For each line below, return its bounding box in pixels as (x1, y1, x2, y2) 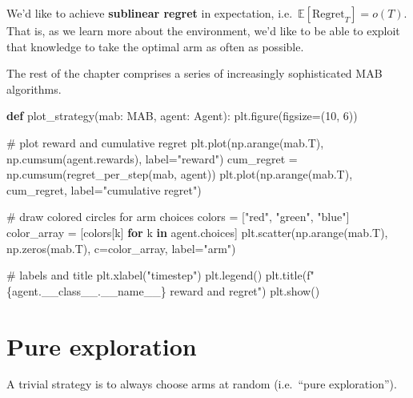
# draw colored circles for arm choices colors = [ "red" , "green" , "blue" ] (6, 208, 350, 225)
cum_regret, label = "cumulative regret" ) (6, 181, 202, 198)
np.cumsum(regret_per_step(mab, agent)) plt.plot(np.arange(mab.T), (6, 166, 353, 183)
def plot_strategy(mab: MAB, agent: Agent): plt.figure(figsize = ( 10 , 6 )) (6, 107, 358, 124)
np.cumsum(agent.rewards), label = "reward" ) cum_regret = (6, 150, 298, 167)
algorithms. (6, 80, 62, 97)
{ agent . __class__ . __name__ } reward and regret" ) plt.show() (6, 282, 320, 299)
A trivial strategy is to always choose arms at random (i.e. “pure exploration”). (6, 376, 397, 392)
